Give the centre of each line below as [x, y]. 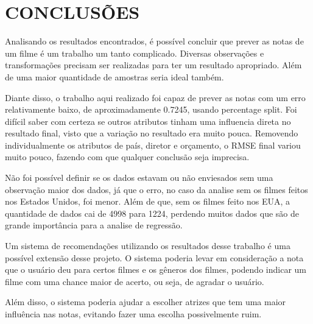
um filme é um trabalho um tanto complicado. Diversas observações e [135, 53]
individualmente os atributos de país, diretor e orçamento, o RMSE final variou [153, 145]
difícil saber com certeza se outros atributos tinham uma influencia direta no [148, 121]
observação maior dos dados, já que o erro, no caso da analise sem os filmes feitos [156, 189]
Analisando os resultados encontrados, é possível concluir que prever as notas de [154, 41]
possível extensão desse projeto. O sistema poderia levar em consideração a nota [154, 257]
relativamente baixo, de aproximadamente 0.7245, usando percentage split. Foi [151, 109]
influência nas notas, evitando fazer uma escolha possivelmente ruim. [133, 314]
